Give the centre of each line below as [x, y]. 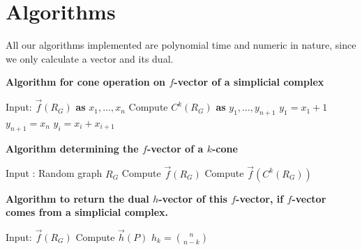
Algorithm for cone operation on [86, 82]
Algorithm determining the [72, 148]
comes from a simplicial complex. [87, 212]
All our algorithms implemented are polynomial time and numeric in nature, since [181, 45]
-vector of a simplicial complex [249, 82]
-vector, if [260, 198]
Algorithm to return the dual [77, 198]
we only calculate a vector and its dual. [90, 58]
